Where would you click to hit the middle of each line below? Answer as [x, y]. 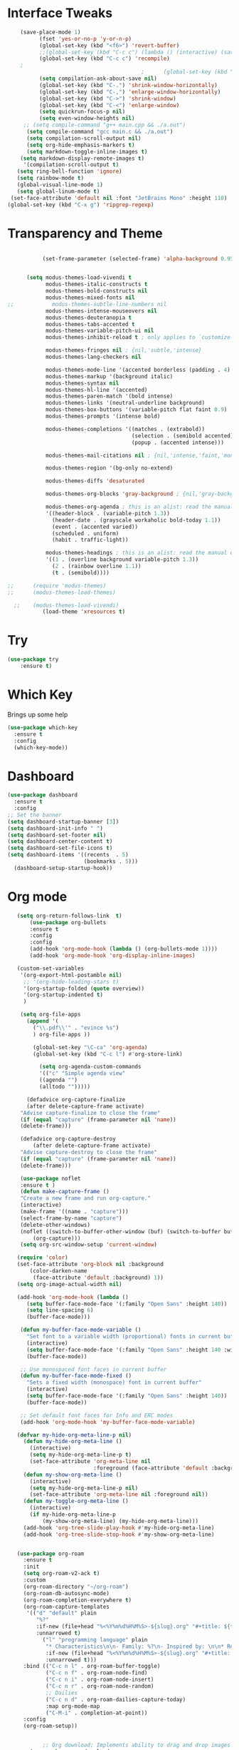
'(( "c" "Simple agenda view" [82, 1073]
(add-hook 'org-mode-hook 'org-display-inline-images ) [112, 956]
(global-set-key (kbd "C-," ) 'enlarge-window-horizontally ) [130, 92]
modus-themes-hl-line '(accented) [96, 390]
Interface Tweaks [60, 13]
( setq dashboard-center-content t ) [60, 841]
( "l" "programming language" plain [95, 1639]
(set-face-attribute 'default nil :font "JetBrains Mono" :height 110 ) [119, 198]
